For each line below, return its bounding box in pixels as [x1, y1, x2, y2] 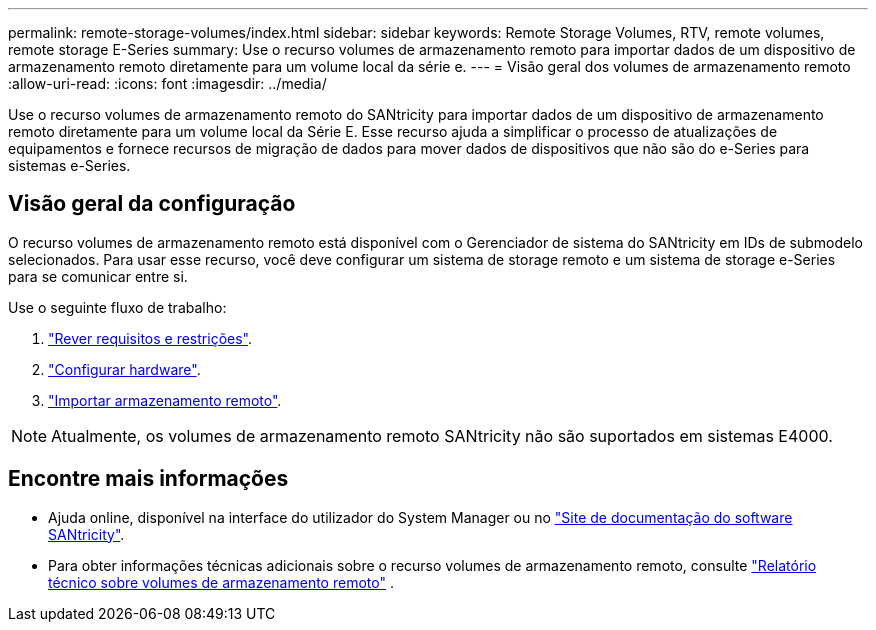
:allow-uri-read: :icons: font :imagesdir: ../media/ [8, 75, 327, 92]
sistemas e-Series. [8, 157, 131, 174]
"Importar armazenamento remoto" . [48, 391, 282, 409]
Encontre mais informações [8, 466, 289, 492]
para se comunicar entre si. [8, 267, 188, 285]
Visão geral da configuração [8, 191, 296, 217]
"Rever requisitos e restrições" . [48, 329, 252, 347]
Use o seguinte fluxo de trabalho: [8, 298, 227, 316]
